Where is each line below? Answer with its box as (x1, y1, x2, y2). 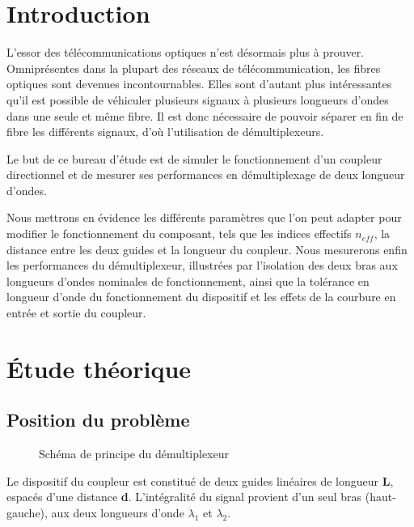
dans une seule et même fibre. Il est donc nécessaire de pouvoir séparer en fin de (6, 107, 403, 124)
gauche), (6, 504, 48, 521)
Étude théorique (6, 351, 192, 385)
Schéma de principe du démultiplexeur (39, 445, 229, 462)
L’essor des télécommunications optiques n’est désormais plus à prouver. (6, 44, 365, 61)
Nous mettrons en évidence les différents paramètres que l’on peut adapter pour (6, 209, 402, 226)
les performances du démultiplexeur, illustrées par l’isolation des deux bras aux (6, 257, 398, 274)
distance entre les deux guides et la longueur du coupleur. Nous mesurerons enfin (6, 240, 408, 257)
